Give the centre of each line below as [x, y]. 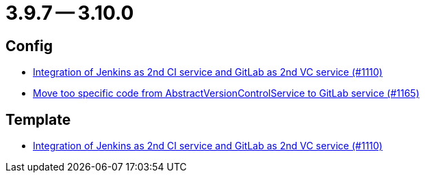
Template [38, 119]
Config [29, 46]
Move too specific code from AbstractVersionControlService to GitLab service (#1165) [226, 93]
